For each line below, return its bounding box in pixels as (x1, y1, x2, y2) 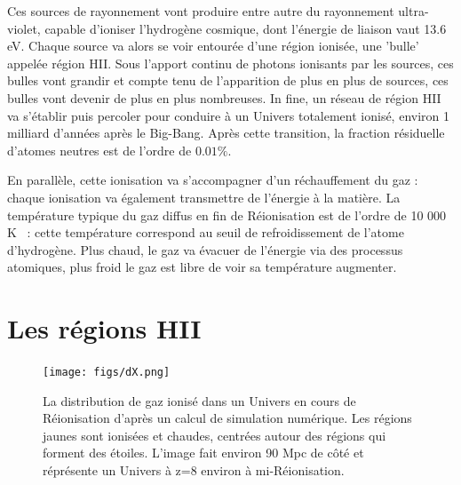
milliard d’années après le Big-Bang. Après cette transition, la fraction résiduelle (7, 123, 445, 142)
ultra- (398, 2, 429, 20)
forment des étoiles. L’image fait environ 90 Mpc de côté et (43, 443, 364, 462)
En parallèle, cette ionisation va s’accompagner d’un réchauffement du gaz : (7, 171, 418, 189)
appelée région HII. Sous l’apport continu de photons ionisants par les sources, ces (7, 53, 454, 72)
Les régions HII (7, 310, 202, 346)
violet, (7, 19, 41, 37)
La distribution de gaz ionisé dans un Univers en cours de (43, 391, 356, 409)
